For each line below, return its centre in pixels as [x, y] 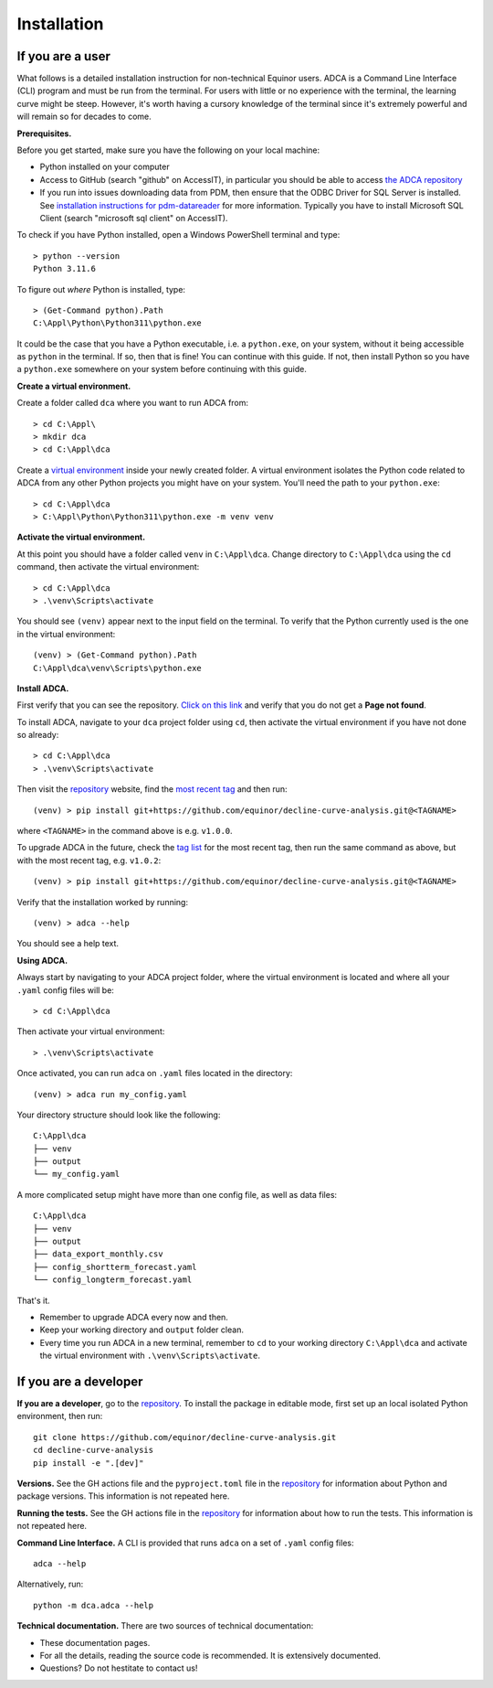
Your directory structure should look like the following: [119, 1115]
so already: [38, 735]
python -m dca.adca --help [94, 1605]
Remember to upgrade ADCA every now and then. [134, 1317]
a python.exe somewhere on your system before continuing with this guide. [162, 369]
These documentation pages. [95, 1642]
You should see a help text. [68, 944]
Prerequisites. [44, 134]
